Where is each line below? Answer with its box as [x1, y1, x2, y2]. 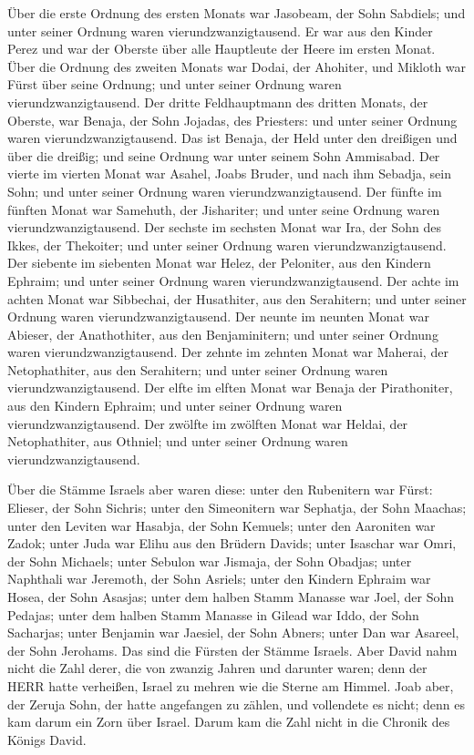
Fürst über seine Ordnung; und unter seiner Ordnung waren [7, 75, 342, 94]
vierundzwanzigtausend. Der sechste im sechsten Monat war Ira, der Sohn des [7, 218, 442, 237]
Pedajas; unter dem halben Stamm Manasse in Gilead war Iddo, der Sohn [7, 605, 419, 624]
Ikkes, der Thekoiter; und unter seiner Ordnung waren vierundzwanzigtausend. [7, 235, 447, 254]
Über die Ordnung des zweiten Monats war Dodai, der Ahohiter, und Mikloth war [7, 56, 467, 76]
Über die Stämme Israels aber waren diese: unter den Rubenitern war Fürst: [7, 480, 433, 499]
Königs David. [7, 729, 87, 749]
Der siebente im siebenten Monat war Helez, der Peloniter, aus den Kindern [7, 253, 431, 272]
